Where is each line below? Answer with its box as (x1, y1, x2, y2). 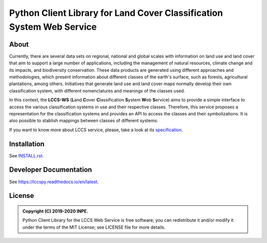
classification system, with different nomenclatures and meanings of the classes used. (9, 88, 185, 94)
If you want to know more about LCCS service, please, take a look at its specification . (9, 127, 183, 133)
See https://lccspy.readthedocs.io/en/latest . (9, 179, 99, 185)
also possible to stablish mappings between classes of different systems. (9, 118, 158, 124)
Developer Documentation (9, 166, 92, 174)
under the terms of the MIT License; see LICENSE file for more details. (22, 224, 166, 230)
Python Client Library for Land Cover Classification (9, 7, 223, 18)
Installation (9, 140, 44, 148)
